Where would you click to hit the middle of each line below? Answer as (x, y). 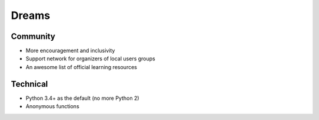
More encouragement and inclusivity (70, 51)
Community (33, 36)
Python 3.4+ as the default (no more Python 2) (82, 98)
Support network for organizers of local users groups (91, 59)
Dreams (30, 15)
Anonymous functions (53, 106)
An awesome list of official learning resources (81, 67)
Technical (30, 84)
